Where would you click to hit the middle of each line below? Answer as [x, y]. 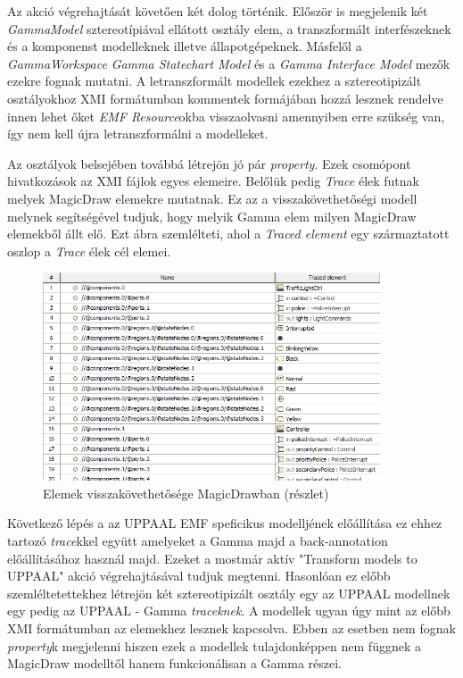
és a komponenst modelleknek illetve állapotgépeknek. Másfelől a [185, 46]
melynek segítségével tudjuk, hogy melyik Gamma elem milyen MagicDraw [212, 216]
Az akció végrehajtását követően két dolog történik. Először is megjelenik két [218, 11]
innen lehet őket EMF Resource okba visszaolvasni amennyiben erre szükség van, [226, 116]
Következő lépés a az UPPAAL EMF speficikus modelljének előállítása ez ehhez [225, 523]
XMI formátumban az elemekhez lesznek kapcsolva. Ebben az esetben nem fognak [231, 628]
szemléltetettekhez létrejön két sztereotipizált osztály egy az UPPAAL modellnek [229, 593]
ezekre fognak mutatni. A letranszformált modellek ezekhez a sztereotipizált [215, 81]
